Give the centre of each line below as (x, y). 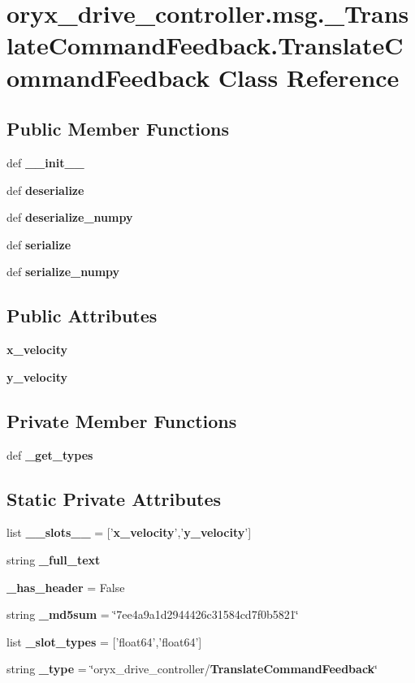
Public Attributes (82, 316)
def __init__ (45, 162)
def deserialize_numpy (70, 217)
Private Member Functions (122, 420)
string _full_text (54, 559)
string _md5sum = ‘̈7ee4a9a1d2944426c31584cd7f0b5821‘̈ (153, 614)
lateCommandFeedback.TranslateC (205, 45)
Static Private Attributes (114, 498)
